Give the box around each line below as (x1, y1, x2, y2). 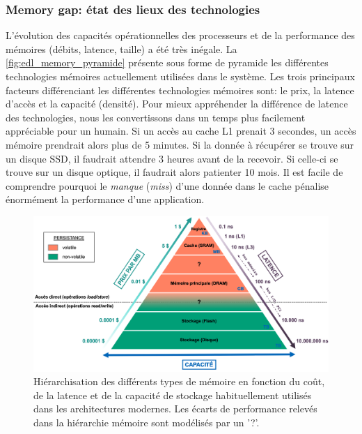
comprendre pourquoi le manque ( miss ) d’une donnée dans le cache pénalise (6, 178, 329, 193)
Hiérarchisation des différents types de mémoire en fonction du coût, (33, 374, 325, 389)
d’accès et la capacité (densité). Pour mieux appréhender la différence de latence (6, 96, 348, 111)
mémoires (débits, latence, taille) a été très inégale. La (6, 41, 237, 56)
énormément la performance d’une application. (6, 192, 205, 207)
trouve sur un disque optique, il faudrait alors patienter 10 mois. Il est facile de (6, 165, 343, 179)
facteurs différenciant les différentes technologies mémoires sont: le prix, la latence (6, 82, 354, 97)
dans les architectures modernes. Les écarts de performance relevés (33, 401, 317, 416)
